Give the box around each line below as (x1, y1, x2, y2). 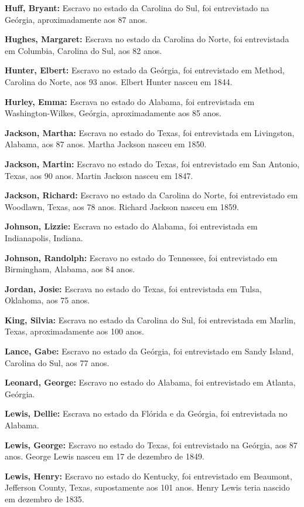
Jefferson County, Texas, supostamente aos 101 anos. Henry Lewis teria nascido (5, 481, 290, 494)
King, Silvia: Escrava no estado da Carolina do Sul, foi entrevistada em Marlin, (5, 313, 296, 326)
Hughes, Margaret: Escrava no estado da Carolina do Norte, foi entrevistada (5, 33, 289, 45)
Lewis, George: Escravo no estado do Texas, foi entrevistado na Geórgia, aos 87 (5, 438, 298, 451)
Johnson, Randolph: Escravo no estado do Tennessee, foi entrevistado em (5, 251, 278, 263)
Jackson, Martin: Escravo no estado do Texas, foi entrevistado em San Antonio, (5, 157, 300, 170)
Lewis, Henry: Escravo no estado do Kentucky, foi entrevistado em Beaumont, (5, 469, 292, 482)
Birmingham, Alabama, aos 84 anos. (5, 263, 135, 275)
